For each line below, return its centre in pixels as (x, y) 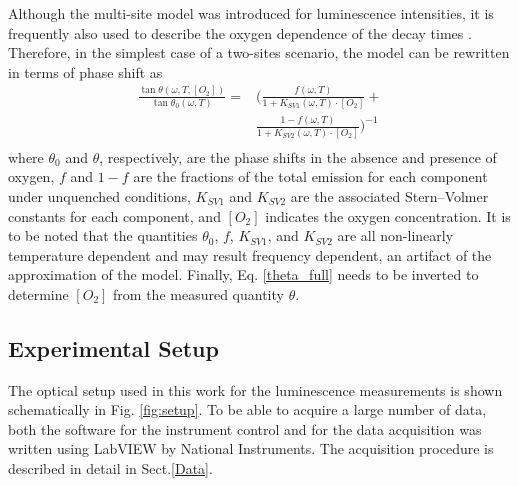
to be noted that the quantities (103, 235)
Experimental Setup (113, 347)
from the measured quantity (198, 293)
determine (38, 293)
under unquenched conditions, (99, 195)
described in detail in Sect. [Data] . (110, 468)
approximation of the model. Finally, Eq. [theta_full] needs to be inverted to (243, 274)
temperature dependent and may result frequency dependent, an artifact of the (250, 254)
